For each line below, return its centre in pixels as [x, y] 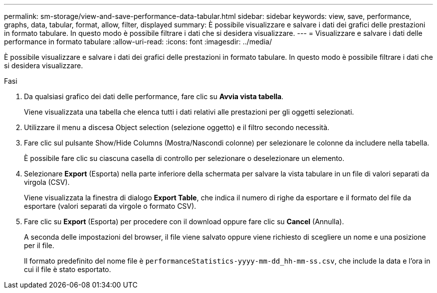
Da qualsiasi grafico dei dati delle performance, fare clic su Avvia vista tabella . [154, 96]
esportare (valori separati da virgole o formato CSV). [110, 206]
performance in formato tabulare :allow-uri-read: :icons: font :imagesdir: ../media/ [138, 42]
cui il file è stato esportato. [68, 269]
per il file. [39, 245]
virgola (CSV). [47, 182]
